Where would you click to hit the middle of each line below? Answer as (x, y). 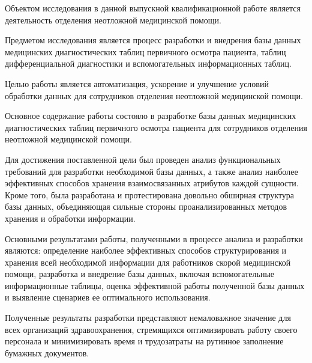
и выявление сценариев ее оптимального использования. (108, 297)
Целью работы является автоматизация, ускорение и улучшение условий (137, 83)
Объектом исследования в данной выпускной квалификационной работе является (153, 8)
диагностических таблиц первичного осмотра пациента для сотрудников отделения (156, 127)
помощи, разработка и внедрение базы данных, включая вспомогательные (140, 274)
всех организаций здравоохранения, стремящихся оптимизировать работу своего (151, 329)
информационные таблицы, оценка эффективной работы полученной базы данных (155, 285)
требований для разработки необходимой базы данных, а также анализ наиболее (151, 171)
